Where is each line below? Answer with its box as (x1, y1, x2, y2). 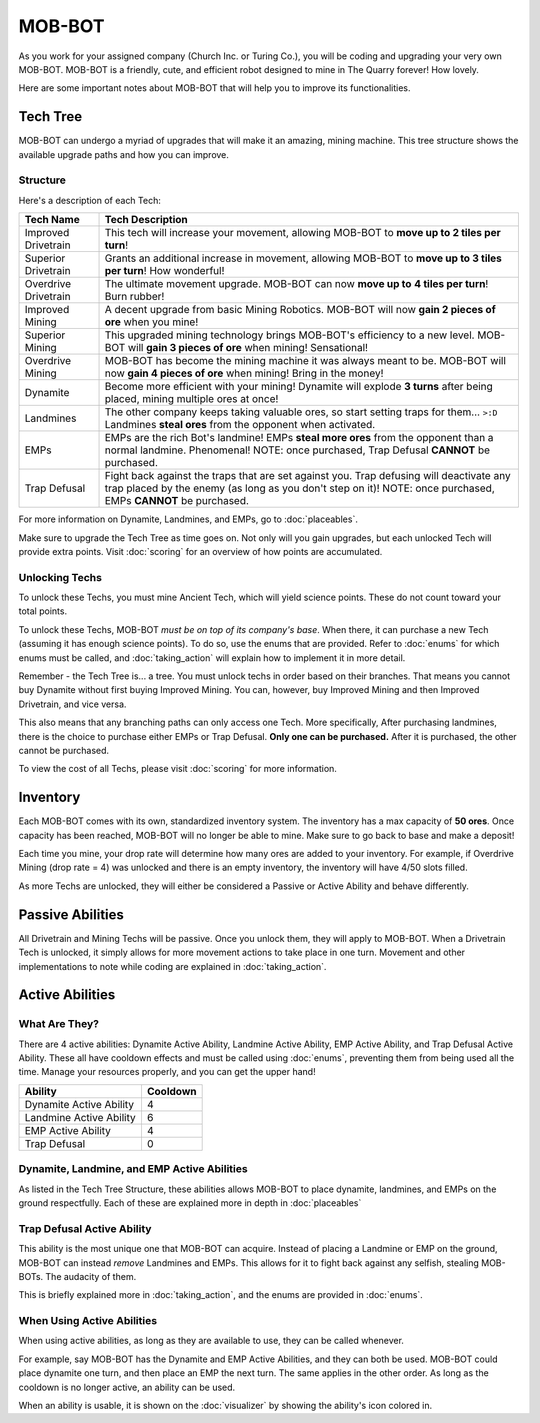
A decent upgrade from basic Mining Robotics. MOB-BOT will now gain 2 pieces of (104, 303, 497, 317)
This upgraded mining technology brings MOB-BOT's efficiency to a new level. (104, 328, 475, 342)
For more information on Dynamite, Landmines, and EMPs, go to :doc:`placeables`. (18, 513, 359, 525)
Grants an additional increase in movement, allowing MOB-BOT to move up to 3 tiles (104, 251, 502, 265)
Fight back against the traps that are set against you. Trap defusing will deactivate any (104, 469, 511, 483)
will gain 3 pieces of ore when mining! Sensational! (127, 341, 369, 355)
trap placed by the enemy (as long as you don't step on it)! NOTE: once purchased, (104, 481, 495, 495)
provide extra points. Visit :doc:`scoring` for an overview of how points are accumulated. (18, 545, 383, 557)
